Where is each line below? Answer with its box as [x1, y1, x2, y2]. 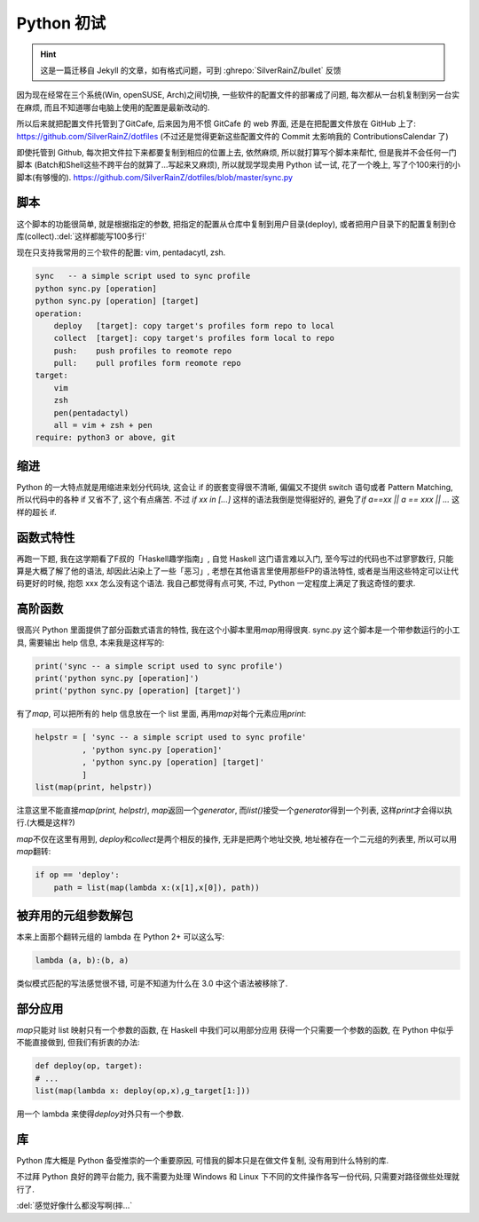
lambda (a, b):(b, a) [35, 956, 130, 965]
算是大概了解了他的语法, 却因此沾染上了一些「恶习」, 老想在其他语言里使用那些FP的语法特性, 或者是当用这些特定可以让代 [16, 566, 459, 576]
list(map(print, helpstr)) [35, 782, 153, 792]
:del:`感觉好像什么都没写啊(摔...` [16, 1200, 133, 1211]
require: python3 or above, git [35, 432, 177, 443]
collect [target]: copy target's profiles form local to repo [53, 333, 335, 344]
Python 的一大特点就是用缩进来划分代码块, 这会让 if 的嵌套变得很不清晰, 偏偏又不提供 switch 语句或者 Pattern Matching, [16, 481, 453, 492]
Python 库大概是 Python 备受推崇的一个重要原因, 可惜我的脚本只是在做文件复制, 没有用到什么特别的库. [16, 1155, 389, 1165]
